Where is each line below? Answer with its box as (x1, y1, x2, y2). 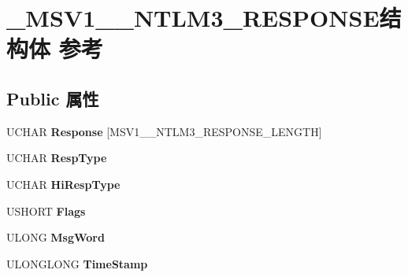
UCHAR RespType (6, 150, 107, 166)
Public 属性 (6, 86, 99, 110)
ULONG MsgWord (6, 229, 105, 246)
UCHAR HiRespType (6, 175, 121, 192)
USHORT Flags (6, 202, 86, 219)
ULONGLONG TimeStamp (6, 255, 148, 271)
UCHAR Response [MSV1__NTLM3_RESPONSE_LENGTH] (6, 123, 322, 139)
